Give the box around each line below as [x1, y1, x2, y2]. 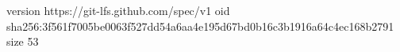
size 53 [6, 33, 39, 50]
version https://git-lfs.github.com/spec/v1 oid [6, 2, 230, 18]
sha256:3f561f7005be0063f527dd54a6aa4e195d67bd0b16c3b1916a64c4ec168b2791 [6, 17, 394, 34]
